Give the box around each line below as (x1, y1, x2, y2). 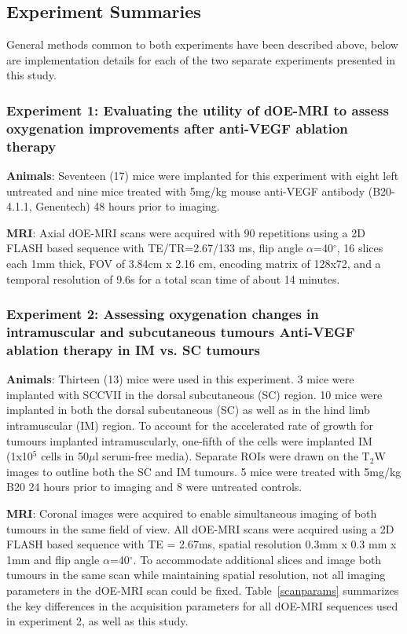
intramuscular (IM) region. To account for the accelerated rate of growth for (6, 417, 374, 434)
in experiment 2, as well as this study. (6, 613, 189, 629)
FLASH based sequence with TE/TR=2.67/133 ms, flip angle (6, 240, 303, 256)
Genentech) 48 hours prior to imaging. (35, 198, 220, 214)
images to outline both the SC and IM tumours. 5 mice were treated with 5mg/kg (6, 463, 401, 479)
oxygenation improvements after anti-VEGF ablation (6, 118, 348, 137)
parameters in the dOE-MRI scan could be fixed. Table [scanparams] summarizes (6, 581, 399, 598)
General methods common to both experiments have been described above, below (6, 36, 398, 53)
